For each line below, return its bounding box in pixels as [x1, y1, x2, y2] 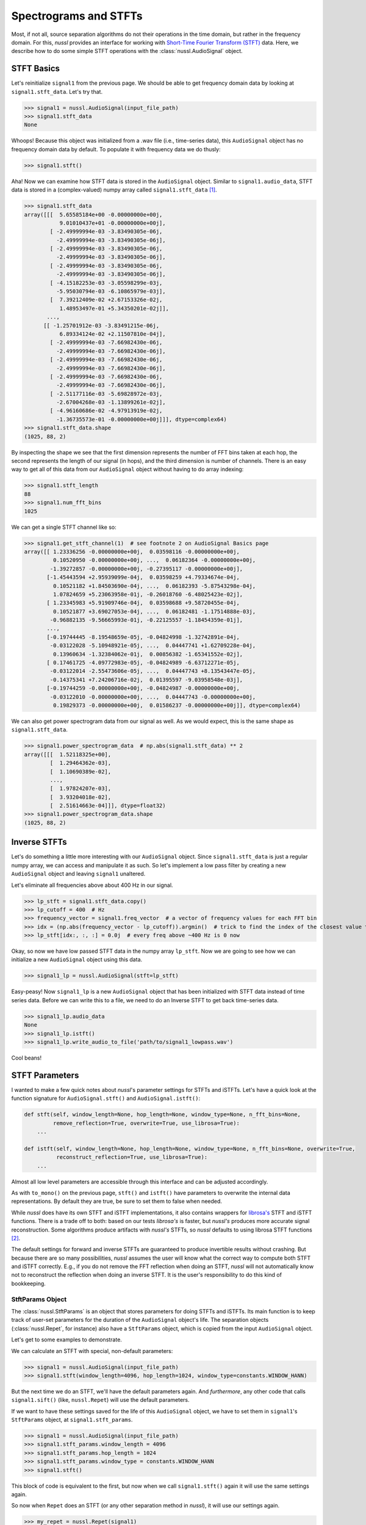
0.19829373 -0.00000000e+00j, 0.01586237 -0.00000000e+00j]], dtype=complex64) [52, 701, 301, 709]
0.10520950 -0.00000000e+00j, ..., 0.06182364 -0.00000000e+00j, [52, 557, 256, 564]
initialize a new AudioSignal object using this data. [11, 956, 143, 963]
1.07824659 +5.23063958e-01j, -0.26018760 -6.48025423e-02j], [52, 590, 243, 598]
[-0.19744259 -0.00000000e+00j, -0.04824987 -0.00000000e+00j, [46, 685, 240, 692]
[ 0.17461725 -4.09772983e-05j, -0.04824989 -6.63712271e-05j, [46, 659, 240, 666]
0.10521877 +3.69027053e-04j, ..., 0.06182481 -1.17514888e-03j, [52, 608, 256, 615]
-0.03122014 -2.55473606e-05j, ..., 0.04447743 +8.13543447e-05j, [49, 668, 256, 675]
